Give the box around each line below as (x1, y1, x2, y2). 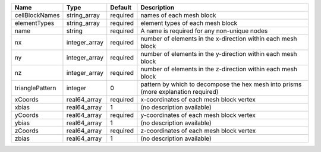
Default (110, 4, 132, 11)
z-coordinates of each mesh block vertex (140, 126, 256, 135)
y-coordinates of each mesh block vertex (140, 111, 256, 119)
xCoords (14, 96, 39, 103)
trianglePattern (14, 84, 56, 92)
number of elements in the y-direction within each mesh (140, 50, 297, 58)
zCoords (14, 126, 39, 135)
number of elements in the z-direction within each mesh (140, 65, 297, 73)
